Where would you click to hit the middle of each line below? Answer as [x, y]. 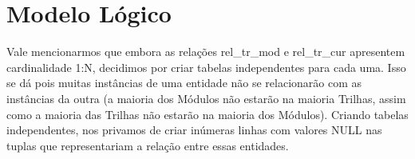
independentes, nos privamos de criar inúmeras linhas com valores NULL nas [194, 130]
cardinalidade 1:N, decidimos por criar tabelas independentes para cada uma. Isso [206, 67]
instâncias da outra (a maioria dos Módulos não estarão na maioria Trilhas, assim [206, 98]
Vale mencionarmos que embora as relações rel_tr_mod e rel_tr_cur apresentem [206, 52]
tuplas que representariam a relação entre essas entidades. [148, 145]
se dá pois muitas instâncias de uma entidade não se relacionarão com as [184, 83]
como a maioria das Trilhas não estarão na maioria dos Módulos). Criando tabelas [207, 114]
